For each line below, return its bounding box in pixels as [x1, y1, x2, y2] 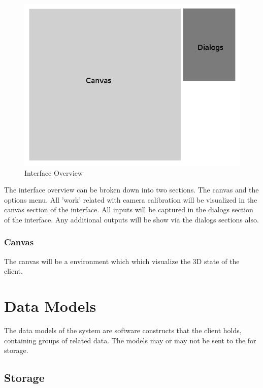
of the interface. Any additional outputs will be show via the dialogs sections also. [4, 214, 259, 224]
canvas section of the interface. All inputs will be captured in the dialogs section [4, 204, 253, 215]
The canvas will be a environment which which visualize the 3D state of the [4, 255, 240, 266]
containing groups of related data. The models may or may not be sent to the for [4, 335, 256, 345]
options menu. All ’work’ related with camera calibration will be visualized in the [4, 194, 257, 205]
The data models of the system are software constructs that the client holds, [4, 325, 242, 336]
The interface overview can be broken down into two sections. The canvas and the [4, 184, 259, 195]
